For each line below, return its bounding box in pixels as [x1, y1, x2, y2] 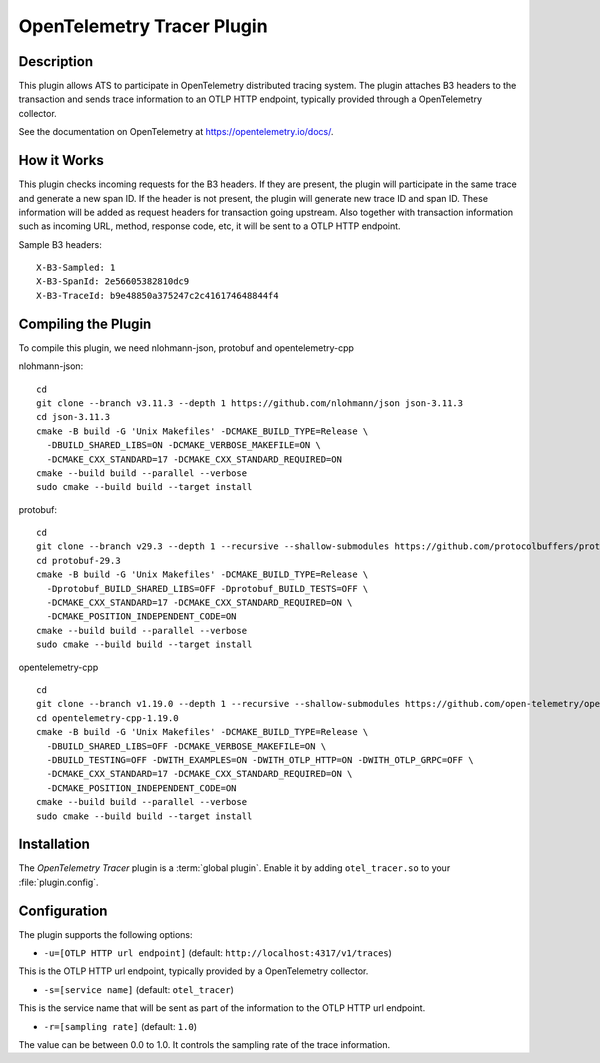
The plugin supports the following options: [18, 928, 194, 940]
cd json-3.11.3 [36, 411, 111, 423]
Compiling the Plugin [18, 315, 152, 332]
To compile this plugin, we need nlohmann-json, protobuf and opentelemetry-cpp [18, 341, 355, 354]
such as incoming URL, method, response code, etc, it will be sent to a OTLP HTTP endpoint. [18, 220, 401, 232]
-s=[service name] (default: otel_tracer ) [43, 983, 234, 995]
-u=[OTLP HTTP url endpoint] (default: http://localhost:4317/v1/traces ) [43, 947, 392, 959]
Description [18, 53, 94, 70]
